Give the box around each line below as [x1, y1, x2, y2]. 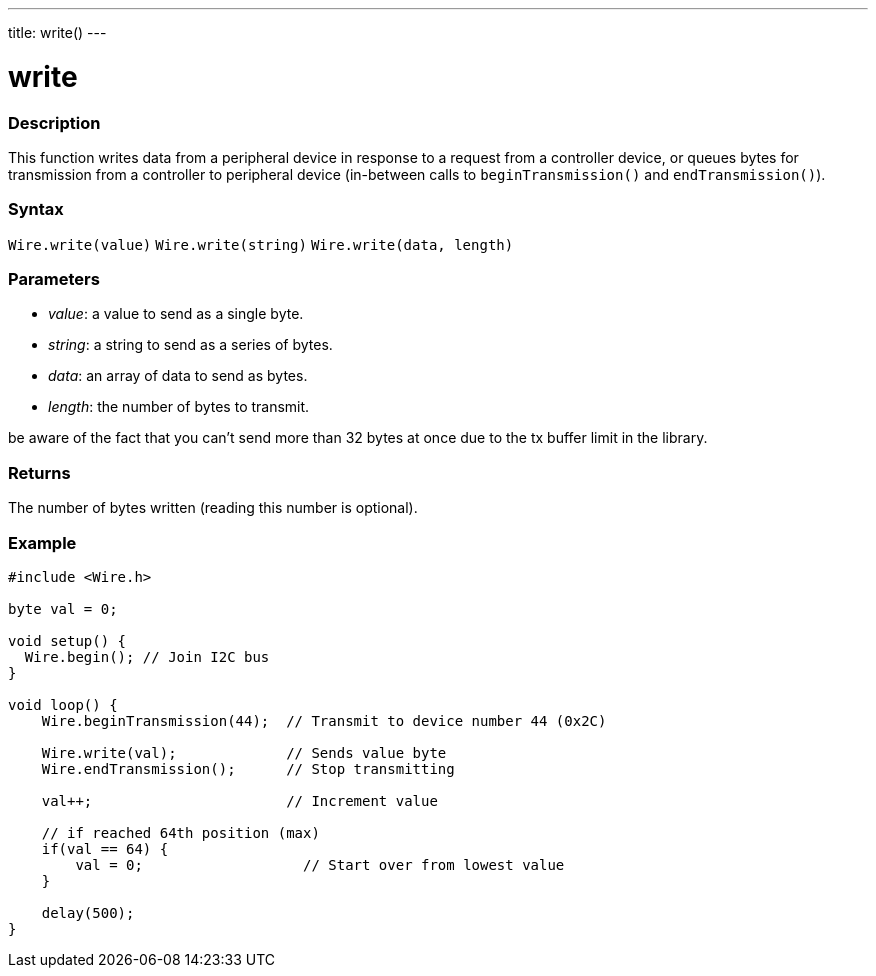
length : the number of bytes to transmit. [48, 398, 310, 416]
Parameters [8, 269, 100, 289]
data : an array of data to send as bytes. [48, 367, 308, 385]
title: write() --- [8, 24, 107, 41]
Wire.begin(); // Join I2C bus [24, 648, 270, 665]
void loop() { [8, 696, 118, 713]
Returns [8, 462, 71, 483]
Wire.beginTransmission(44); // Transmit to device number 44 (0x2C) [41, 712, 607, 729]
